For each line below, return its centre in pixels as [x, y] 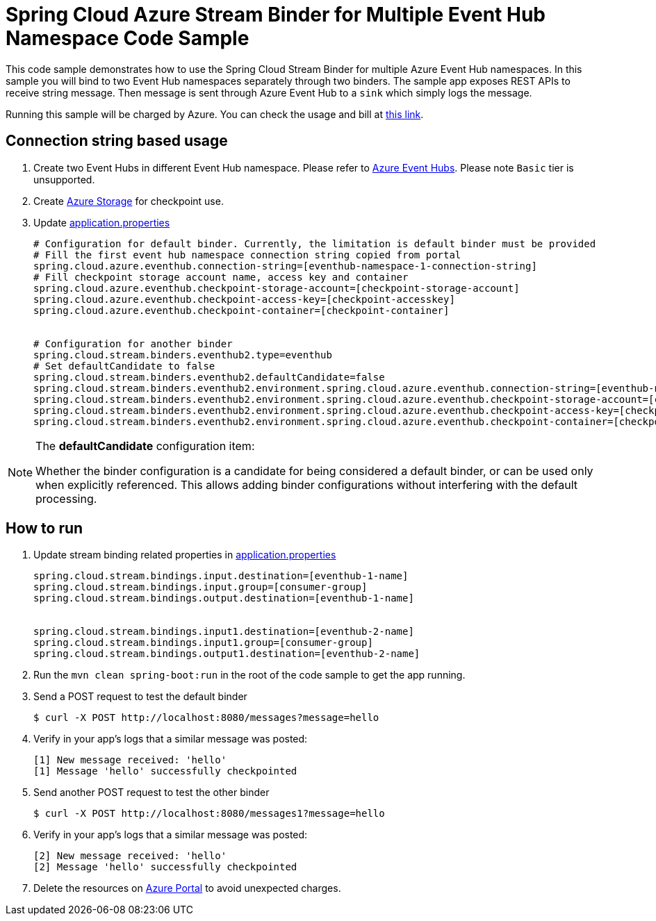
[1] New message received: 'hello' [130, 760]
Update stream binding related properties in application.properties [185, 555]
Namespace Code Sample [128, 38]
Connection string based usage [117, 141]
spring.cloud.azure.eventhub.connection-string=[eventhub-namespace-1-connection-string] [285, 266]
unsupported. [64, 179]
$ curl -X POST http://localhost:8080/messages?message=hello [206, 718]
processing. [66, 498]
